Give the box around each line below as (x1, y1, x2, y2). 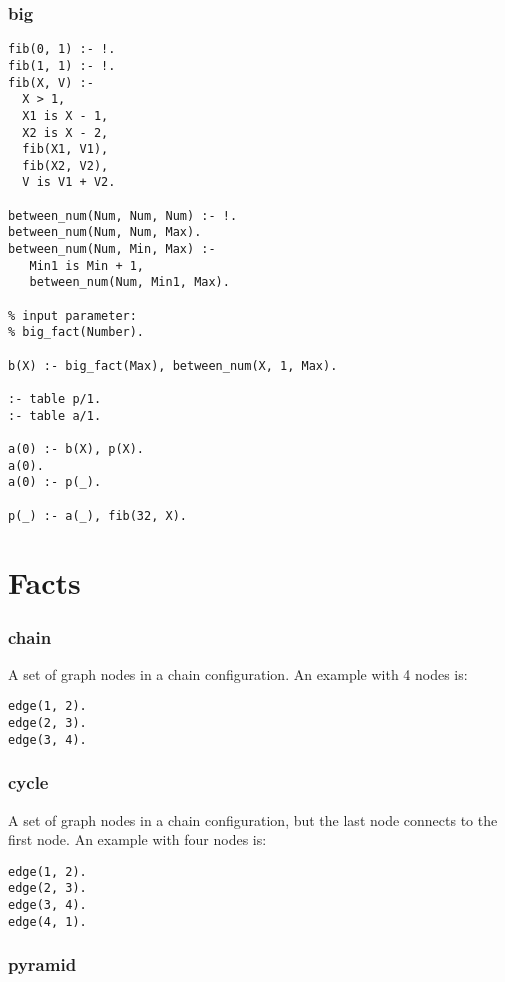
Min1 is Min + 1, (29, 258, 145, 273)
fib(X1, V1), (22, 142, 109, 157)
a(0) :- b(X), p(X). (8, 441, 145, 456)
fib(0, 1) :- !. (8, 42, 116, 57)
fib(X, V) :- (8, 75, 94, 90)
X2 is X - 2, (22, 125, 109, 140)
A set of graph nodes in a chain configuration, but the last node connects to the (8, 809, 498, 830)
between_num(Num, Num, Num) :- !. (8, 208, 238, 223)
